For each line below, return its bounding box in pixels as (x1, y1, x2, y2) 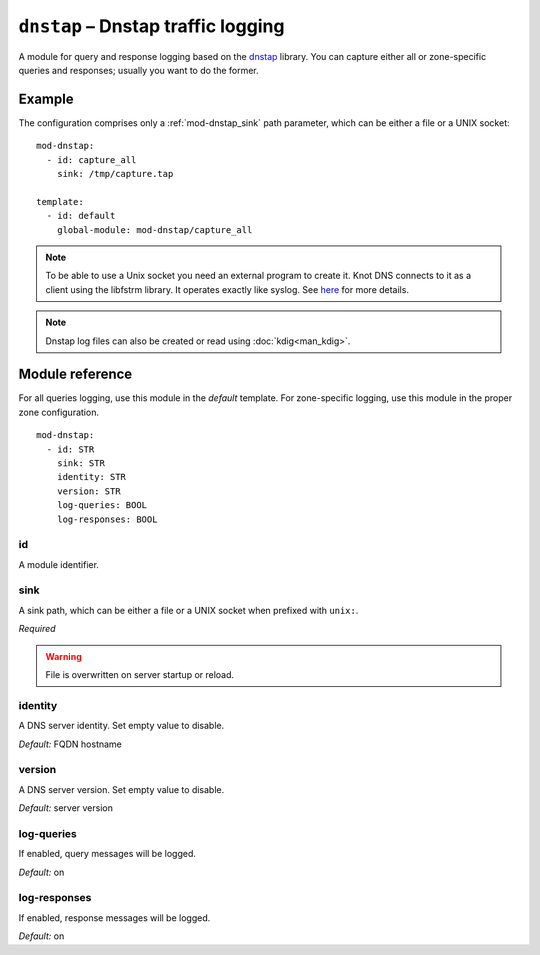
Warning (45, 650, 82, 662)
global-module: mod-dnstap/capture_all (56, 224, 253, 235)
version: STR (56, 485, 121, 497)
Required (18, 623, 56, 635)
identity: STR (56, 471, 127, 483)
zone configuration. (18, 406, 100, 418)
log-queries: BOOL (56, 500, 148, 511)
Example (18, 90, 74, 107)
